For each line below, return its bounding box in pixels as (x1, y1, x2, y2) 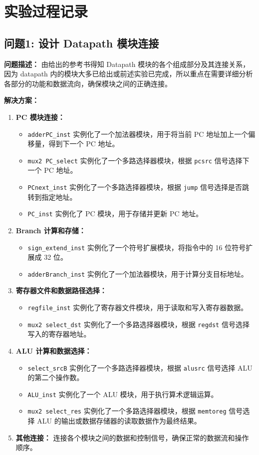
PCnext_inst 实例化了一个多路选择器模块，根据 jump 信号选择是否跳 (27, 182, 249, 192)
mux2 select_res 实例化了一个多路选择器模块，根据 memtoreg (27, 406, 227, 416)
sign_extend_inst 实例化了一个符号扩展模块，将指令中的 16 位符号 (27, 242, 246, 252)
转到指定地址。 (27, 191, 77, 202)
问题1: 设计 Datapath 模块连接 (4, 35, 159, 50)
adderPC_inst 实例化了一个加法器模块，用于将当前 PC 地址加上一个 (27, 128, 249, 139)
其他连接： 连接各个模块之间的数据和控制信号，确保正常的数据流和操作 (15, 432, 249, 443)
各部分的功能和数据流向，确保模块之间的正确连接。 (4, 78, 172, 88)
